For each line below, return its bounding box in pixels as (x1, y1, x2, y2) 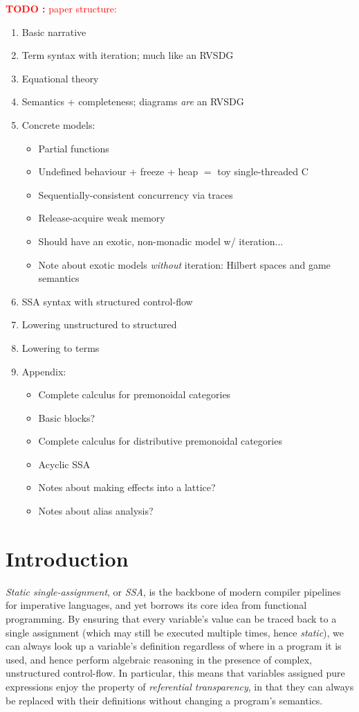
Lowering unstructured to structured (21, 317, 177, 332)
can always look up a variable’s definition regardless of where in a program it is (6, 639, 342, 653)
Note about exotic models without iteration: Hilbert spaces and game (38, 257, 331, 272)
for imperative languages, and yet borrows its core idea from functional (6, 598, 307, 612)
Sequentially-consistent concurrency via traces (38, 187, 233, 202)
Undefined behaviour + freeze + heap (38, 164, 199, 179)
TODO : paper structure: (6, 1, 117, 15)
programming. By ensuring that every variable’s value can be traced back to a (6, 611, 337, 625)
